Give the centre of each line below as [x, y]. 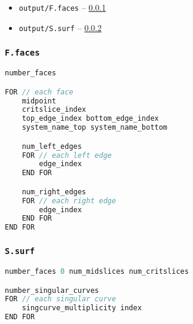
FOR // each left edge [67, 155]
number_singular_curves [52, 290]
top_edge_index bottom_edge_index [90, 119]
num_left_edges [52, 146]
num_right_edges [54, 192]
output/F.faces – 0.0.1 [62, 7]
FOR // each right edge [69, 201]
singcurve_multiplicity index [82, 308]
